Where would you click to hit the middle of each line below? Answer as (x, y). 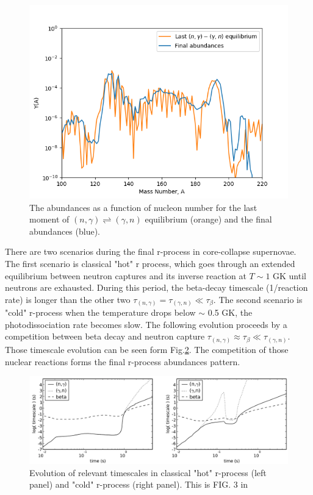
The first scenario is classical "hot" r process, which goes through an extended (150, 263)
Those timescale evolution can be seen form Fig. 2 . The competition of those (147, 349)
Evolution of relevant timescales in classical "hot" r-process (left (148, 472)
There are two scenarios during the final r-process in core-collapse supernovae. (151, 251)
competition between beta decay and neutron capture (105, 336)
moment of (49, 219)
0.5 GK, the (230, 312)
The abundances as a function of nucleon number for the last (143, 207)
